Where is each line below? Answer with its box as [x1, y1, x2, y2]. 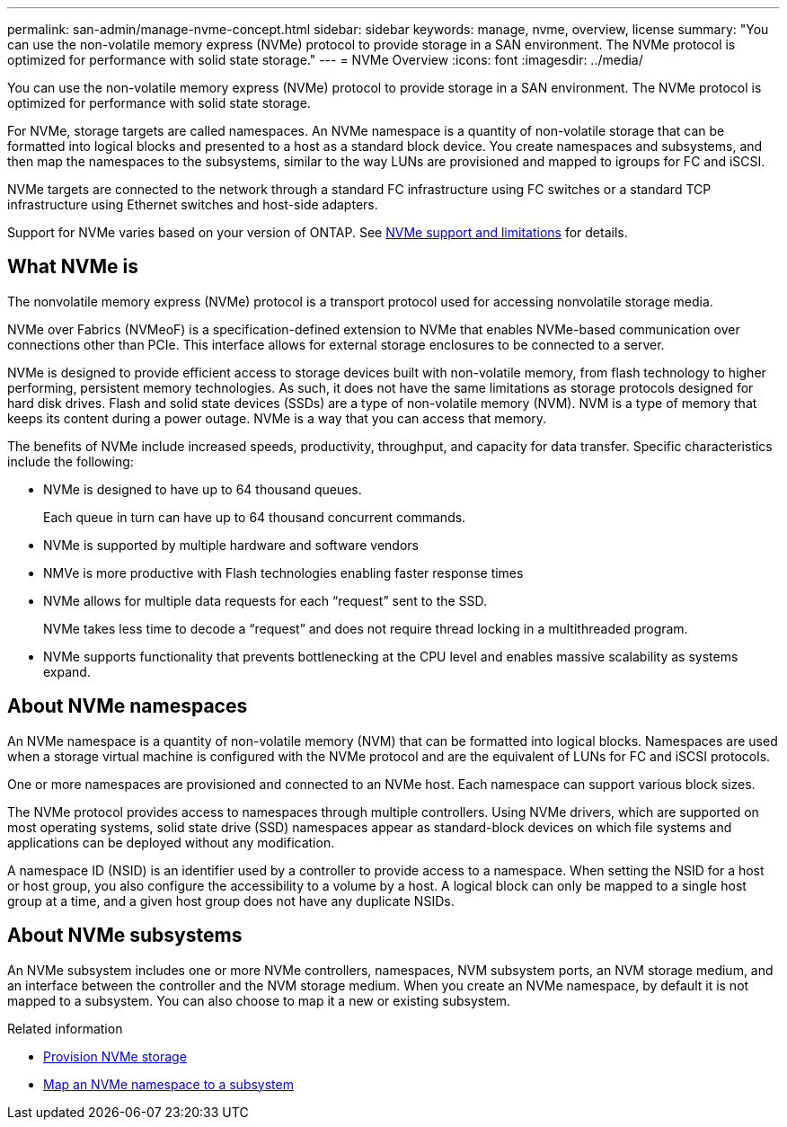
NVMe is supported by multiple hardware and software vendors [43, 537, 419, 553]
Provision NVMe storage [43, 1048, 187, 1064]
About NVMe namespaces [7, 695, 248, 718]
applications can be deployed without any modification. [7, 834, 335, 850]
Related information [7, 1020, 123, 1036]
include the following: [7, 453, 134, 469]
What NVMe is [7, 255, 138, 279]
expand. [43, 663, 91, 679]
